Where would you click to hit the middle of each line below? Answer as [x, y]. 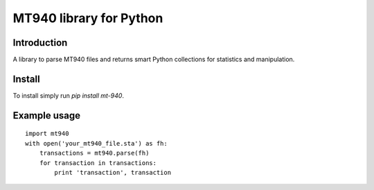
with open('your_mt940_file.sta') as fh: [96, 143]
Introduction [40, 43]
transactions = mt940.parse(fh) [94, 153]
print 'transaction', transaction [113, 172]
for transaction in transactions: [98, 163]
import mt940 [47, 134]
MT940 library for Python [88, 18]
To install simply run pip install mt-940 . [69, 95]
